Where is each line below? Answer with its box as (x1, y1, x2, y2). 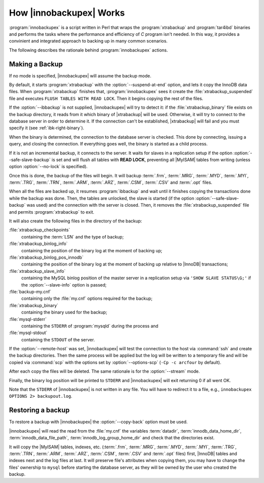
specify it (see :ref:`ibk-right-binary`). (9, 125, 85, 131)
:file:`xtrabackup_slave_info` (9, 268, 66, 274)
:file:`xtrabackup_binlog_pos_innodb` (9, 255, 84, 260)
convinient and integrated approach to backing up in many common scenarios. (9, 38, 168, 44)
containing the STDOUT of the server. (21, 337, 95, 342)
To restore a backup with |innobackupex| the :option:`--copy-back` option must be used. (9, 419, 188, 425)
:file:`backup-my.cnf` (9, 289, 51, 294)
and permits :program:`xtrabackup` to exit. (9, 209, 95, 215)
